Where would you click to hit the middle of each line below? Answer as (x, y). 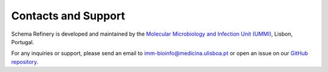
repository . (25, 62)
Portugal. (23, 42)
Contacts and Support (68, 16)
